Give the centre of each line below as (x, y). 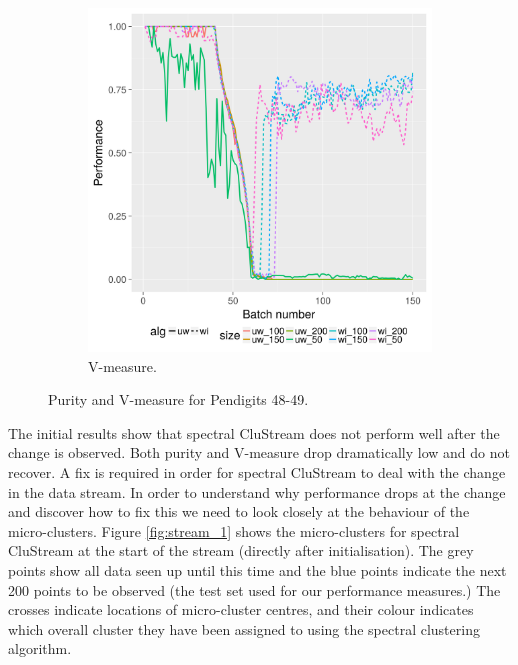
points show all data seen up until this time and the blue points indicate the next (257, 569)
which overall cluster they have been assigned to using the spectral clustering (244, 628)
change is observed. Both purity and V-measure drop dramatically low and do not (259, 452)
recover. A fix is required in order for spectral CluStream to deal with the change (257, 471)
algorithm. (40, 648)
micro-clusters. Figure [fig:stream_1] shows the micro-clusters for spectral (234, 530)
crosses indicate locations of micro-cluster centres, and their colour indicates (241, 609)
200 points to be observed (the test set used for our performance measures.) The (254, 589)
